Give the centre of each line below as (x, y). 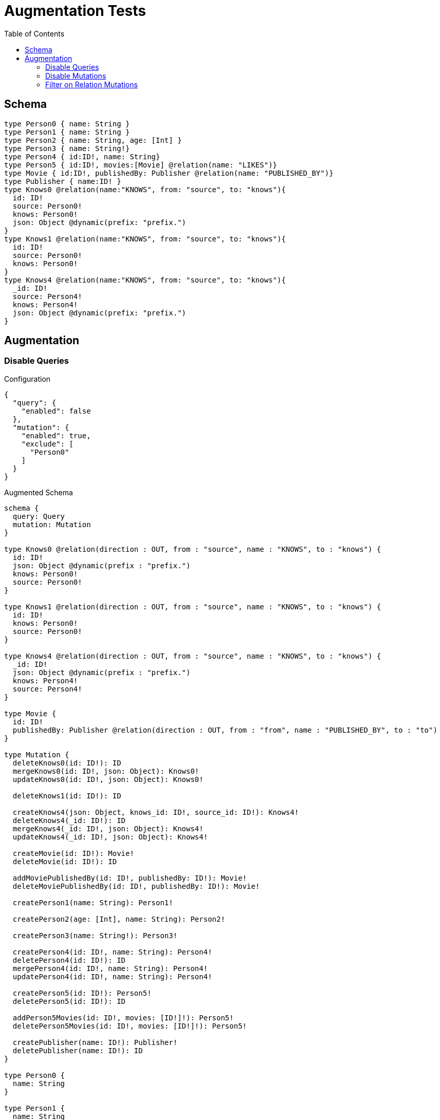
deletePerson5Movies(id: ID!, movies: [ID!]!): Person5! (130, 1026)
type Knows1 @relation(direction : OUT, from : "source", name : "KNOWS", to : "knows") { (193, 606)
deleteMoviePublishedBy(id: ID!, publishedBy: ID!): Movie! (136, 886)
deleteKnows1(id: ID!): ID (67, 796)
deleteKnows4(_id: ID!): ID (69, 820)
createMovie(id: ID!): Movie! (73, 853)
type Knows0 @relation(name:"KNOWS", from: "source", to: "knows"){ (145, 189)
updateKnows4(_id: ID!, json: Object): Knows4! (110, 837)
